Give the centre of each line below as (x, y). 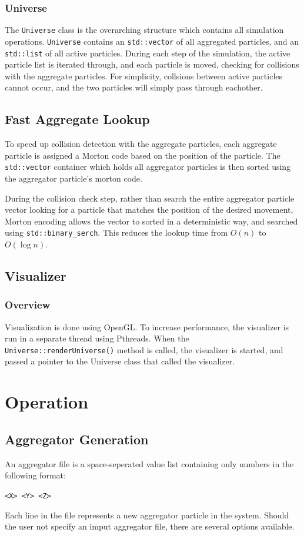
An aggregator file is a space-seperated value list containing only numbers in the (149, 463)
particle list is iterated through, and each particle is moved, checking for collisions (152, 64)
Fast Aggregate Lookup (77, 119)
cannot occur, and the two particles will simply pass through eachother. (134, 87)
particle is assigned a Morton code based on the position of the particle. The (143, 155)
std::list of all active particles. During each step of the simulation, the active (148, 53)
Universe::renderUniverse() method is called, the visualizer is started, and (144, 349)
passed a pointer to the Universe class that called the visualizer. (120, 361)
